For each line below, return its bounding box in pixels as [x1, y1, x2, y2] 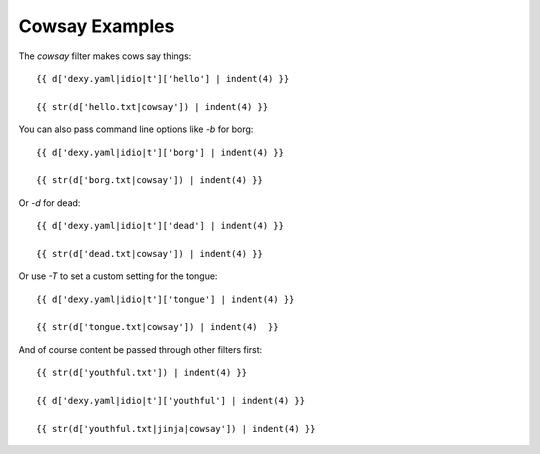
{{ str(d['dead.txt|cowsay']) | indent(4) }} [36, 248, 264, 259]
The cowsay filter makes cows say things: [18, 50, 192, 62]
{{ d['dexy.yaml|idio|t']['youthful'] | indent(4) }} [36, 395, 305, 406]
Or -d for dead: [18, 196, 81, 209]
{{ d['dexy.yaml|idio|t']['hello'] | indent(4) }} [36, 73, 290, 84]
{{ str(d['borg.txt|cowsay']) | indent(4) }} [36, 175, 264, 186]
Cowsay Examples [18, 15, 175, 37]
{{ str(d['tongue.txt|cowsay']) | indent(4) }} [36, 321, 279, 333]
